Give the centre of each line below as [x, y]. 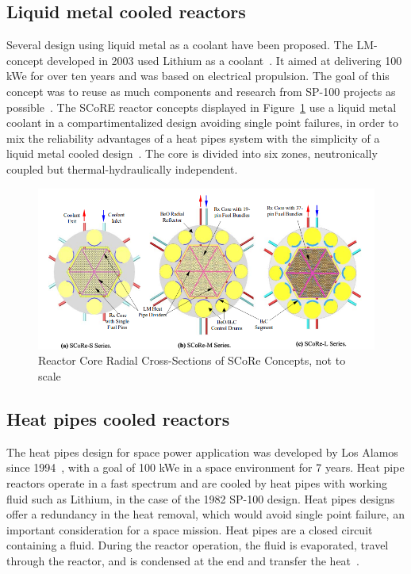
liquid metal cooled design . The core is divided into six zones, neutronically [192, 153]
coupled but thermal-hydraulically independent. [122, 168]
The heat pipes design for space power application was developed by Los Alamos [202, 452]
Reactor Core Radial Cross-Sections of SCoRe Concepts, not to [192, 360]
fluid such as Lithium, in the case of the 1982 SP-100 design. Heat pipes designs [201, 498]
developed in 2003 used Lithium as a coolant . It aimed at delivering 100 [225, 60]
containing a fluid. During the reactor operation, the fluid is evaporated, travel [198, 545]
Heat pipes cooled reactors [118, 419]
